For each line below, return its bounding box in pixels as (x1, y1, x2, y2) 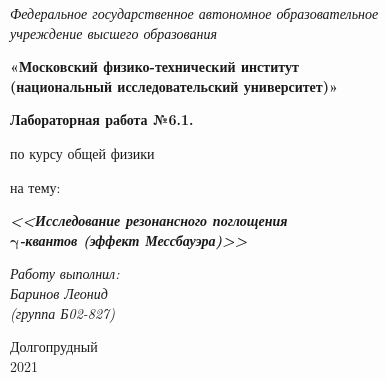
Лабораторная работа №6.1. (10, 109, 194, 130)
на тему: (10, 176, 61, 197)
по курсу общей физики (10, 142, 155, 163)
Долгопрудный (10, 336, 98, 357)
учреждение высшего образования (10, 22, 218, 43)
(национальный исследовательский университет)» (10, 75, 338, 96)
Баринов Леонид (10, 282, 108, 303)
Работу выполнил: (10, 263, 120, 284)
